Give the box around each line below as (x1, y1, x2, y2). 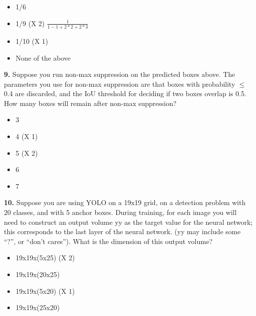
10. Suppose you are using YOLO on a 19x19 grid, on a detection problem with (4, 197, 246, 208)
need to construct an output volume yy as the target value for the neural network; (4, 216, 253, 227)
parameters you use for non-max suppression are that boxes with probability (4, 78, 235, 89)
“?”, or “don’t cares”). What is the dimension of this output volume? (4, 236, 213, 246)
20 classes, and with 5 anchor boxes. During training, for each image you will (4, 207, 237, 217)
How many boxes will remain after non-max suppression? (4, 98, 177, 108)
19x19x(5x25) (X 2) (15, 252, 75, 263)
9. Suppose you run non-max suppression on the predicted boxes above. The (4, 69, 235, 79)
